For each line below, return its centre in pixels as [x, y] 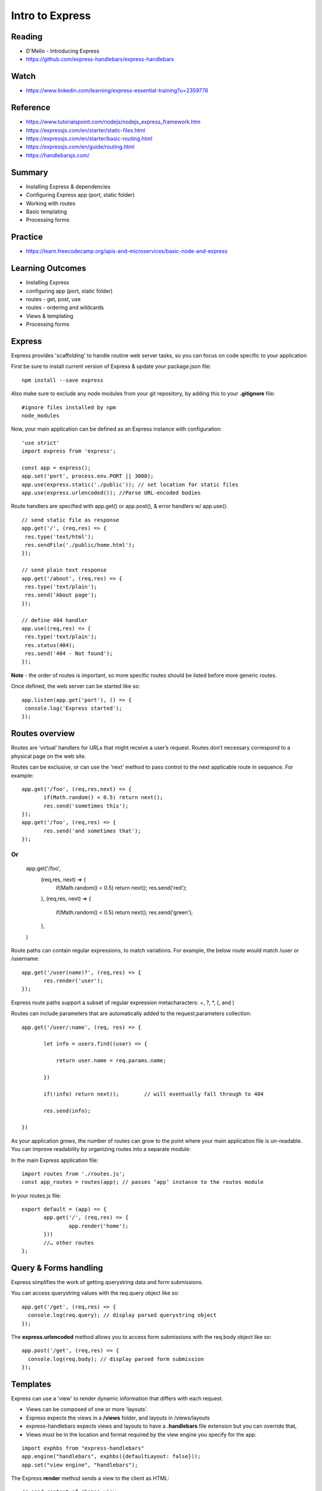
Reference [31, 108]
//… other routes [69, 1243]
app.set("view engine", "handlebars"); [80, 1465]
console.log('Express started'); [73, 709]
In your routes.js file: [36, 1195]
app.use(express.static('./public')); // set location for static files [130, 484]
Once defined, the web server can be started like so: [75, 686]
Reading [27, 37]
